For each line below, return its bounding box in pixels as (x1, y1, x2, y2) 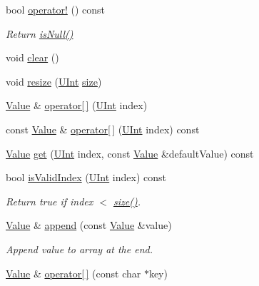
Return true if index (6, 193, 93, 208)
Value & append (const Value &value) (6, 218, 172, 233)
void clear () (6, 50, 59, 65)
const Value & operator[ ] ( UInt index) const (6, 121, 200, 136)
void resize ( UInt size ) (6, 73, 102, 88)
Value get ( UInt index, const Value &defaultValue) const (6, 145, 254, 160)
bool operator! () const (6, 2, 106, 16)
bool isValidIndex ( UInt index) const (6, 170, 166, 185)
